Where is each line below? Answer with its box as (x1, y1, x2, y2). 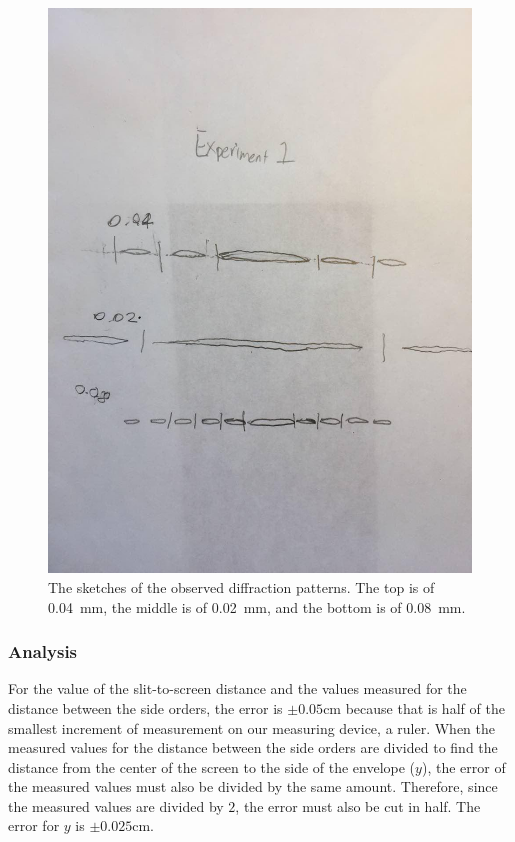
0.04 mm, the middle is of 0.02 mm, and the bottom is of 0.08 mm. (48, 596, 466, 617)
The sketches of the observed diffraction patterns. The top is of (48, 576, 435, 597)
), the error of (421, 756, 506, 777)
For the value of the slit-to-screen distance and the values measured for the (8, 678, 467, 699)
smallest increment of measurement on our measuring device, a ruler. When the (8, 717, 496, 738)
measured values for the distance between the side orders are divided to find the (8, 737, 498, 758)
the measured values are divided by (8, 795, 224, 816)
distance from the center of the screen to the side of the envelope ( (8, 756, 416, 777)
